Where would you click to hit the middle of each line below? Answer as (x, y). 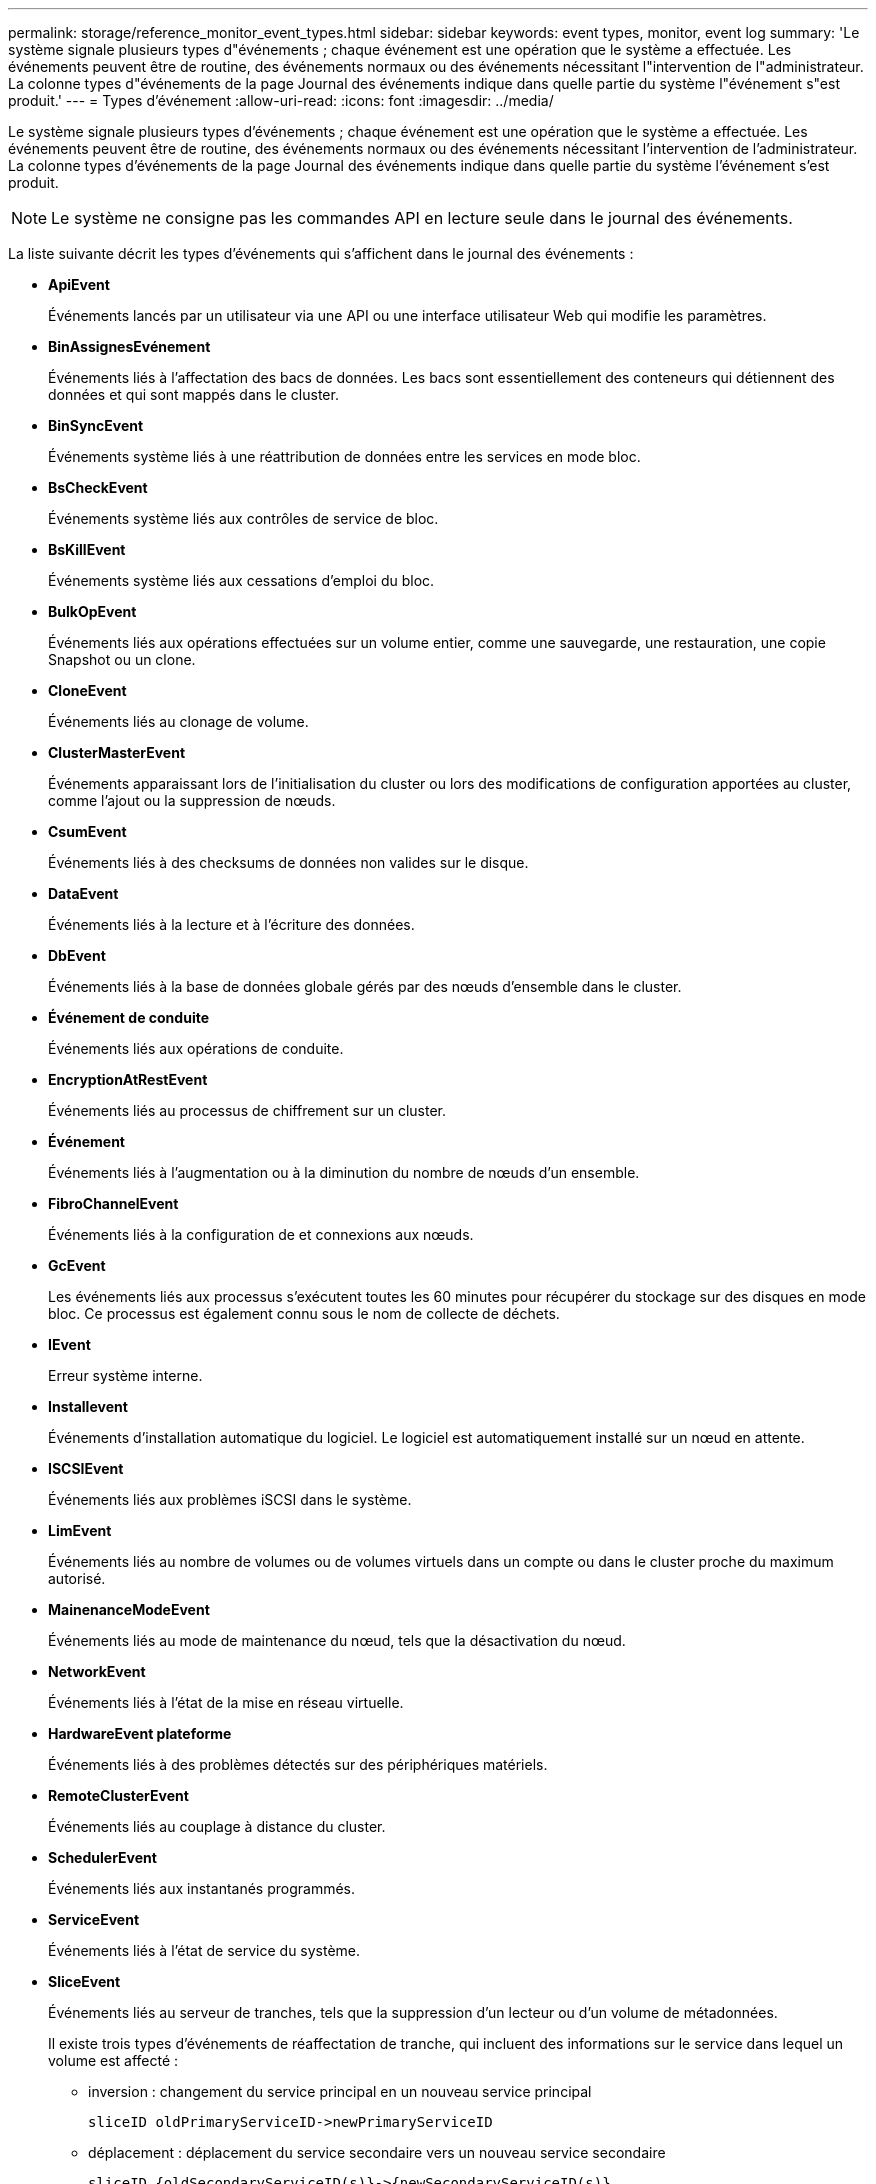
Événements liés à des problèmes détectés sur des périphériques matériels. (298, 1764)
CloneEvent (87, 690)
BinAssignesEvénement (129, 346)
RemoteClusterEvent (118, 1795)
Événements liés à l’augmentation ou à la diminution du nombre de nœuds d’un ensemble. (344, 1172)
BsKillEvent (87, 549)
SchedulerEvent (102, 1857)
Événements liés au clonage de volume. (178, 721)
